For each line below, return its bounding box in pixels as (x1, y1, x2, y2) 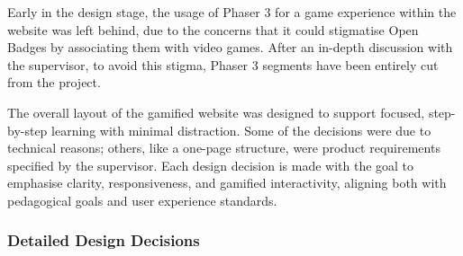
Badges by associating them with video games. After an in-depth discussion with (7, 38, 453, 57)
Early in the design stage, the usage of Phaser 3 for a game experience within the (7, 3, 457, 21)
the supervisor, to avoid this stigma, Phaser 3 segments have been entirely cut (7, 55, 439, 74)
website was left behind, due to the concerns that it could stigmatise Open (7, 20, 419, 39)
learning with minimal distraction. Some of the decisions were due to (51, 120, 431, 139)
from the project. (7, 73, 101, 92)
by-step (7, 120, 48, 139)
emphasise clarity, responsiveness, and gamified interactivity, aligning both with (7, 173, 447, 192)
